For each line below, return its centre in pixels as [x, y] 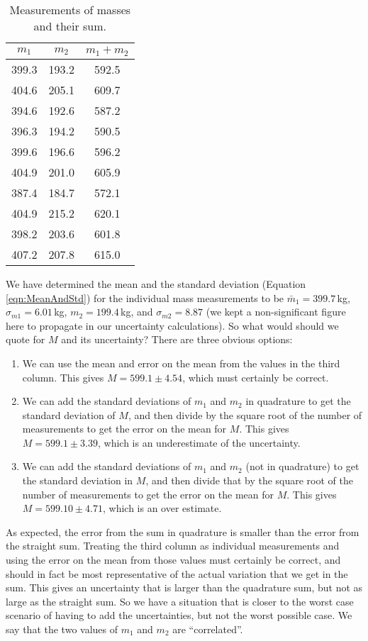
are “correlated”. [208, 629]
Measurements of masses [70, 10]
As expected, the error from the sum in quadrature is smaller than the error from [183, 531]
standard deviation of [69, 414]
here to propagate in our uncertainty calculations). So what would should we [172, 325]
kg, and [137, 312]
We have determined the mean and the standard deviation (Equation [156, 283]
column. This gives [63, 377]
